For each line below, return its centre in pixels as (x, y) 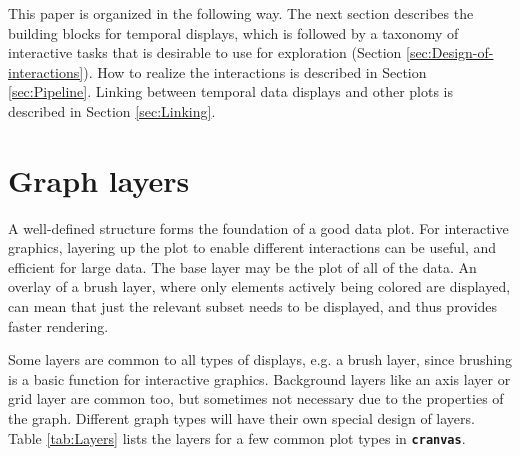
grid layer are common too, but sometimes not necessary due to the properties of (256, 398)
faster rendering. (58, 325)
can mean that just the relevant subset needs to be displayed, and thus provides (253, 306)
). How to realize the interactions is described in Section (255, 71)
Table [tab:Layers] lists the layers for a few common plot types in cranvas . (237, 437)
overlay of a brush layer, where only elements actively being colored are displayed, (259, 286)
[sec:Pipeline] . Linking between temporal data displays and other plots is (230, 91)
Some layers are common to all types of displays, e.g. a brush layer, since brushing (260, 359)
